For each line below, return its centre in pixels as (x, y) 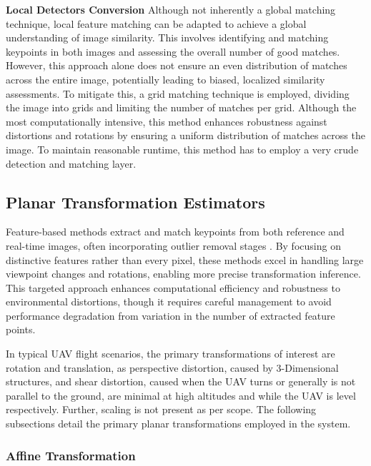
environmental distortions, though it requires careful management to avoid (169, 302)
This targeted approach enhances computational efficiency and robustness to (173, 287)
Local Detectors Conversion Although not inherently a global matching (171, 9)
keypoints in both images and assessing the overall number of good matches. (173, 51)
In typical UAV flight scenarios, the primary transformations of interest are (170, 354)
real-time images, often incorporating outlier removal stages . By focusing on (173, 245)
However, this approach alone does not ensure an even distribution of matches (177, 65)
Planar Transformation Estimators (135, 202)
